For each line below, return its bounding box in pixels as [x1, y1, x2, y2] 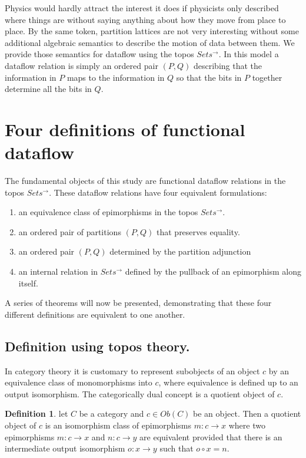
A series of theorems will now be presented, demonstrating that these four [5, 296, 272, 309]
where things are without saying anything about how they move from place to [5, 13, 286, 25]
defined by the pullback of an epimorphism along [125, 265, 301, 278]
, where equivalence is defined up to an [158, 376, 298, 388]
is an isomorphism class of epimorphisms [45, 419, 191, 431]
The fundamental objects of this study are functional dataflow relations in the [5, 174, 286, 187]
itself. [18, 276, 38, 289]
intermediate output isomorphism [5, 442, 125, 454]
